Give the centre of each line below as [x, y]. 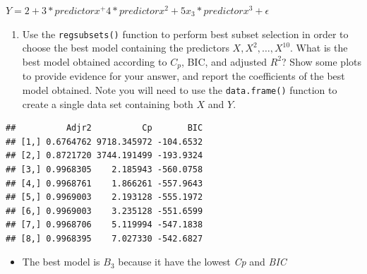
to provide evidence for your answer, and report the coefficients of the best [183, 76]
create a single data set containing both [108, 103]
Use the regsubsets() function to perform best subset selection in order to [185, 34]
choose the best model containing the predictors [126, 48]
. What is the [319, 48]
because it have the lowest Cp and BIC [202, 262]
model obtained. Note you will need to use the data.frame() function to [180, 89]
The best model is [61, 262]
